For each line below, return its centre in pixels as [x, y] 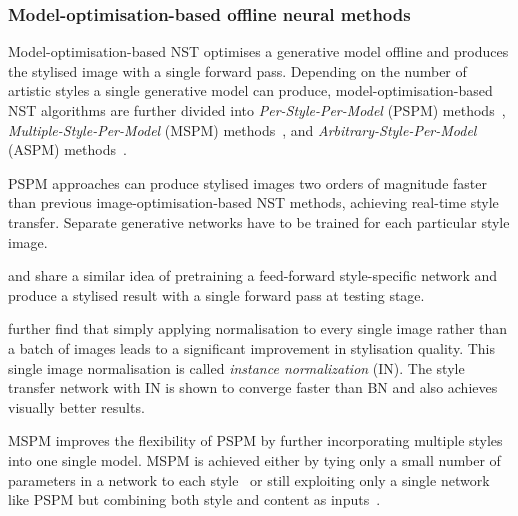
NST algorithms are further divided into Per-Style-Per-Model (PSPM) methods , [257, 110]
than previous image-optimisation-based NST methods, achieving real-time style [253, 202]
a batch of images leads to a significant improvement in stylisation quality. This [251, 347]
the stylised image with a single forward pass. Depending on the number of [237, 70]
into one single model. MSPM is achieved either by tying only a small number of [254, 459]
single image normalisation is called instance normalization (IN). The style [236, 367]
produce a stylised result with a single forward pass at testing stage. [216, 294]
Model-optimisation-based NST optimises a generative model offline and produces [258, 51]
